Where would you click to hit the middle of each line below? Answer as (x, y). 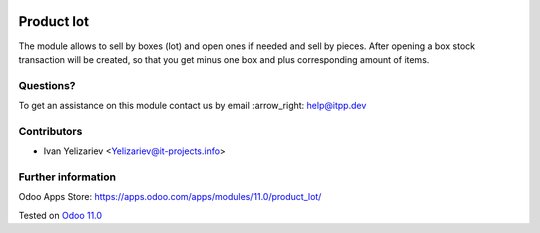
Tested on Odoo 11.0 (60, 215)
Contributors (50, 131)
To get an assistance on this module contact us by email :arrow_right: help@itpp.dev (192, 106)
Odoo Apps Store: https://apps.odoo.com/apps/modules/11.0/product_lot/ (170, 197)
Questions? (47, 85)
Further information (67, 177)
